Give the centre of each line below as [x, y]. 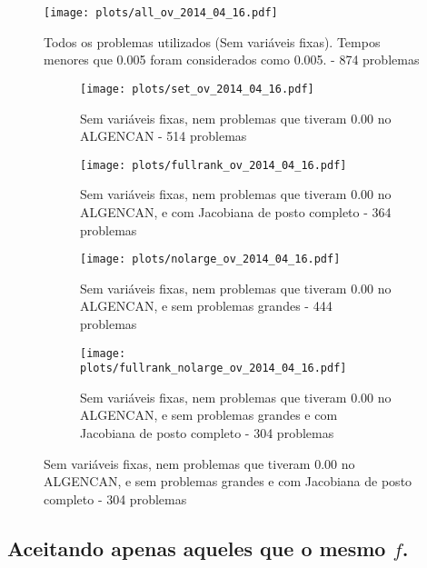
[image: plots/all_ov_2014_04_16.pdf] [161, 13]
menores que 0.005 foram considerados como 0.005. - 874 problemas [232, 60]
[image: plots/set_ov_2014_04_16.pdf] [197, 89]
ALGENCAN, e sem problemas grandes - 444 [206, 306]
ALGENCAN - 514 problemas [164, 136]
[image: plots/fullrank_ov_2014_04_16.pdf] [213, 165]
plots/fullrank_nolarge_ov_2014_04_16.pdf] [213, 369]
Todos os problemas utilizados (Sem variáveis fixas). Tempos [212, 41]
